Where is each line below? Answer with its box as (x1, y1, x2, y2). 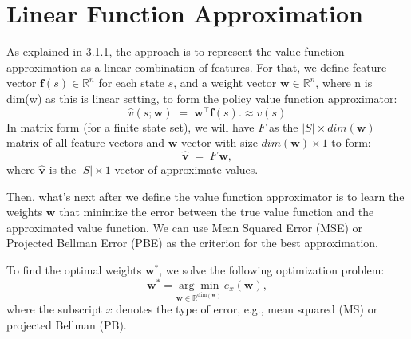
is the (49, 160, 77, 177)
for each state (98, 74, 164, 91)
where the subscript (6, 301, 103, 317)
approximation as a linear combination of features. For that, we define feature (6, 58, 387, 75)
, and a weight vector (173, 74, 277, 91)
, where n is (315, 74, 373, 91)
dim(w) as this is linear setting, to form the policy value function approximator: (6, 89, 397, 106)
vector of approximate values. (114, 160, 259, 177)
